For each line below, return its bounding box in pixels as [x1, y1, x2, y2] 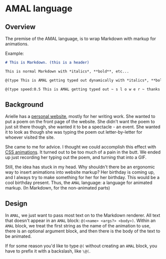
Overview [5, 23, 36, 31]
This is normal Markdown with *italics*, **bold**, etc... [5, 69, 129, 74]
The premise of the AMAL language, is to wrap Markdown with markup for [5, 36, 157, 41]
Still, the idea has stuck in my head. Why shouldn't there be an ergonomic [5, 164, 155, 170]
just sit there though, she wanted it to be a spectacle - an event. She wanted [5, 124, 161, 130]
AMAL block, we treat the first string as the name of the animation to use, [5, 223, 151, 229]
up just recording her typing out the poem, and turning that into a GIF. [5, 154, 147, 160]
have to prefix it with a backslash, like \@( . [5, 248, 90, 254]
